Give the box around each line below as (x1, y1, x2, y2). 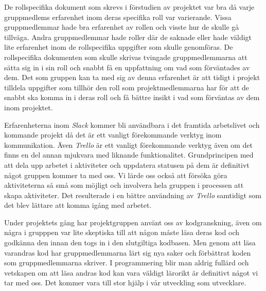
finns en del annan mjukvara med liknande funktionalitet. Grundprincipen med (4, 149, 254, 160)
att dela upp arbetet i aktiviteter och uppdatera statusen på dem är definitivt (4, 159, 250, 170)
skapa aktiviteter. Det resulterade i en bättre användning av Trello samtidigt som (4, 189, 261, 200)
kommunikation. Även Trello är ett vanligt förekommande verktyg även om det (4, 139, 253, 150)
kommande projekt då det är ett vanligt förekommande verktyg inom (4, 129, 222, 140)
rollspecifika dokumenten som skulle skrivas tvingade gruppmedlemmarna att (4, 51, 247, 62)
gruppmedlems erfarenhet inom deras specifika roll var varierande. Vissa (4, 11, 232, 22)
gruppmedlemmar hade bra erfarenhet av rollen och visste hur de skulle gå (4, 22, 239, 32)
